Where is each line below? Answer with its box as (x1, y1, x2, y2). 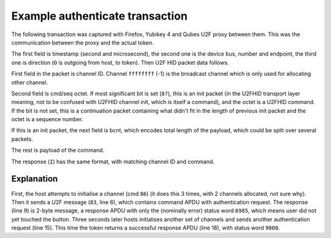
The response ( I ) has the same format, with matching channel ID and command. (11, 158, 215, 165)
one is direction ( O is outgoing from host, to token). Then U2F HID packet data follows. (11, 59, 229, 66)
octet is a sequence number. (11, 116, 83, 123)
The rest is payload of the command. (11, 147, 104, 154)
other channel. (11, 78, 48, 86)
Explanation (11, 174, 58, 184)
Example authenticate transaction (11, 9, 188, 23)
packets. (11, 135, 33, 143)
